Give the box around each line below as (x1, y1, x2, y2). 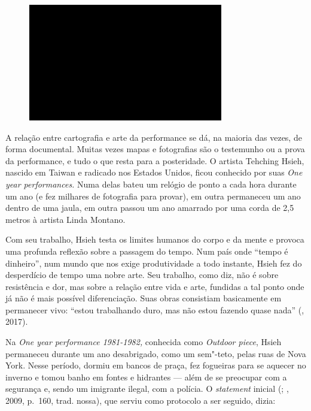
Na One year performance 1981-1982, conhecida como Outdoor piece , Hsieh (5, 336, 282, 348)
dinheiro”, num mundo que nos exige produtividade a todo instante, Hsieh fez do (5, 256, 302, 269)
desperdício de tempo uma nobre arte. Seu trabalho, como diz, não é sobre (5, 268, 279, 281)
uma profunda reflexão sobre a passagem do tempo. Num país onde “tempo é (5, 244, 288, 257)
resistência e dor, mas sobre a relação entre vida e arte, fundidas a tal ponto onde (5, 280, 304, 292)
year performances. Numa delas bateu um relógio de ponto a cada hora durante (5, 177, 297, 190)
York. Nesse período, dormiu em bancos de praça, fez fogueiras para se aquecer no (5, 359, 306, 371)
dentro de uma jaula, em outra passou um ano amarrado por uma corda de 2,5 (5, 201, 294, 214)
